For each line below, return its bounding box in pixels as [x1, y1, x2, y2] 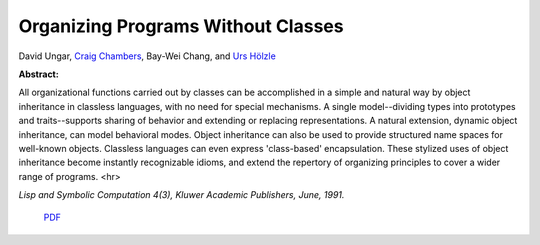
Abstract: [18, 68, 59, 80]
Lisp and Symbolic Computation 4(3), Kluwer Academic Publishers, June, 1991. [18, 189, 345, 201]
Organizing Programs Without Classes [18, 15, 344, 37]
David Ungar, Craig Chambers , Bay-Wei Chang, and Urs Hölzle [18, 50, 277, 62]
